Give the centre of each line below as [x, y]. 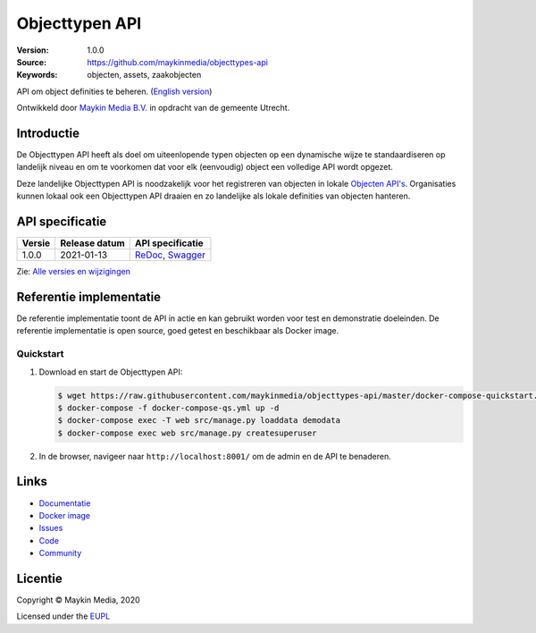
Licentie [39, 578]
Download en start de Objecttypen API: [111, 372]
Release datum [92, 243]
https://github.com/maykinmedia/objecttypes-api [177, 62]
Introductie [48, 133]
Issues [51, 528]
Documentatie [65, 503]
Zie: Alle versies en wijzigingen [74, 272]
